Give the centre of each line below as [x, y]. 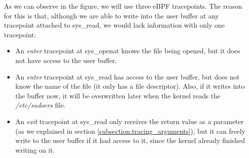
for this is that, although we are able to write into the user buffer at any [111, 15]
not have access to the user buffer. [66, 60]
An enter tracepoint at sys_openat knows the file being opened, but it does [128, 51]
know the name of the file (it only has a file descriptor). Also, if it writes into [130, 86]
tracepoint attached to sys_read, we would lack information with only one [114, 25]
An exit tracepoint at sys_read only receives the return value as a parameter [129, 121]
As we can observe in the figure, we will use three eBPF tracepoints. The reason [123, 6]
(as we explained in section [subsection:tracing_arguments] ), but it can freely [130, 131]
